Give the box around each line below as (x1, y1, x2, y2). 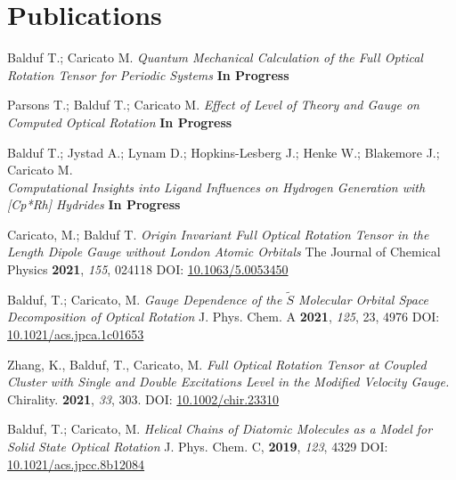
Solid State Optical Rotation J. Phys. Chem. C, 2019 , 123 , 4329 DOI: (7, 437, 388, 456)
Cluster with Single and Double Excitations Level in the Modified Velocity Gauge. (7, 372, 450, 391)
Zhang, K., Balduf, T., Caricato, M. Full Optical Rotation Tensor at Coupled (7, 354, 427, 373)
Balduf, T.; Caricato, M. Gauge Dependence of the (7, 289, 282, 308)
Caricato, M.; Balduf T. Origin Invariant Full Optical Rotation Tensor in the (7, 224, 429, 243)
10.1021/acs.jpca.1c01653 (7, 325, 144, 344)
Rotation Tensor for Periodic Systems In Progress (7, 65, 289, 84)
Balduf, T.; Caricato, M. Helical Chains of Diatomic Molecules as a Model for (7, 419, 433, 438)
